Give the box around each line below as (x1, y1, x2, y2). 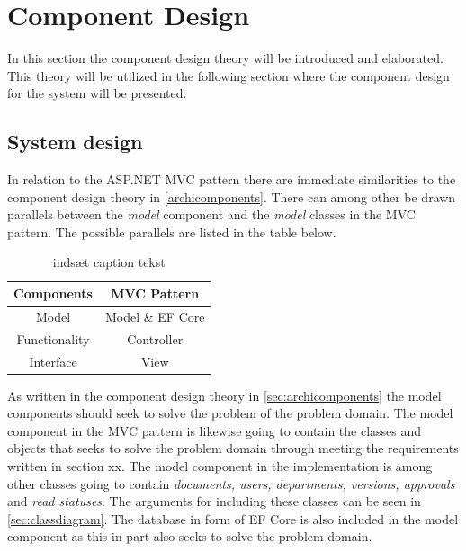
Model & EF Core (104, 307, 205, 325)
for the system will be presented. (7, 84, 187, 102)
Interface (29, 351, 77, 370)
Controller (127, 329, 184, 348)
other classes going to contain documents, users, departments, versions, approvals (7, 474, 455, 493)
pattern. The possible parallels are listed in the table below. (7, 222, 336, 241)
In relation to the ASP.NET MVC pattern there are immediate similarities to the (7, 170, 456, 189)
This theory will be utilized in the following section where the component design (7, 66, 450, 84)
